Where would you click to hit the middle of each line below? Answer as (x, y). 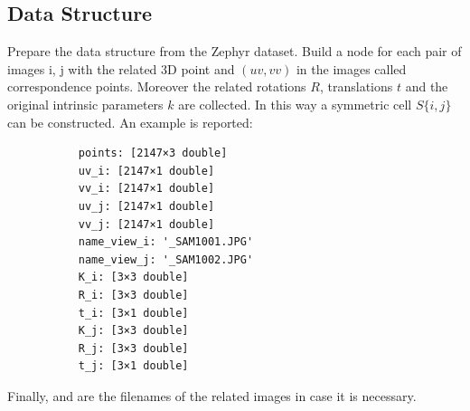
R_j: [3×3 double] (133, 348)
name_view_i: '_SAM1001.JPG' (166, 242)
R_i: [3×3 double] (133, 295)
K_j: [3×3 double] (133, 331)
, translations (356, 86)
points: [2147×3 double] (153, 153)
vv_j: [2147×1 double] (146, 224)
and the (427, 86)
